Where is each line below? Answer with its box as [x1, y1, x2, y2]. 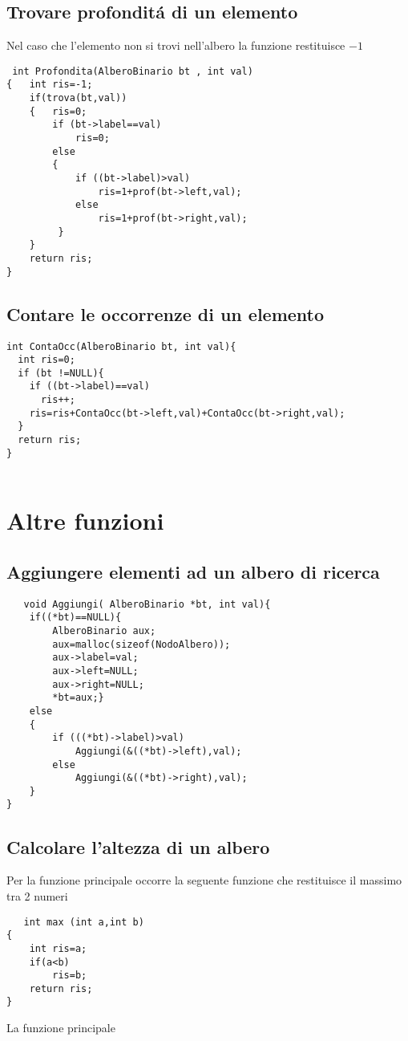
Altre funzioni [6, 504, 164, 537]
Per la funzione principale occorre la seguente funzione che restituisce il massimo [6, 872, 402, 889]
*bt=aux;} [52, 692, 104, 704]
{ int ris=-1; [6, 79, 93, 91]
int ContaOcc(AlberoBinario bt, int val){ [6, 340, 236, 352]
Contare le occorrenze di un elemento [6, 301, 325, 326]
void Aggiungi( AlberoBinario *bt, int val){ [23, 598, 271, 610]
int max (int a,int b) [23, 916, 144, 928]
